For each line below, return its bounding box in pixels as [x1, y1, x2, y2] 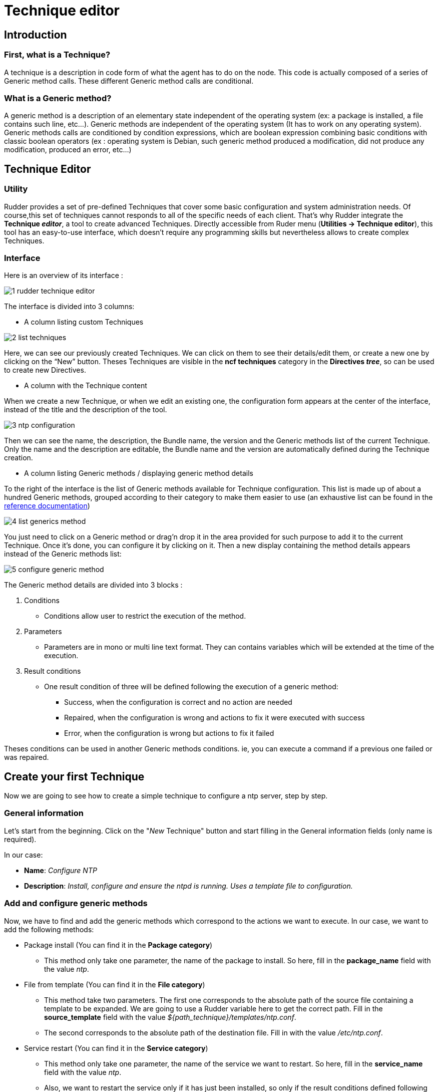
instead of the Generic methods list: [4, 550, 122, 559]
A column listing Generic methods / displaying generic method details [24, 469, 253, 478]
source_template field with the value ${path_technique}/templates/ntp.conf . [44, 1012, 296, 1021]
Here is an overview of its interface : [4, 271, 123, 280]
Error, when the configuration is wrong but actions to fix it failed [64, 729, 274, 738]
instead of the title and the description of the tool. [4, 405, 167, 414]
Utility [4, 184, 28, 194]
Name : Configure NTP [24, 866, 97, 875]
